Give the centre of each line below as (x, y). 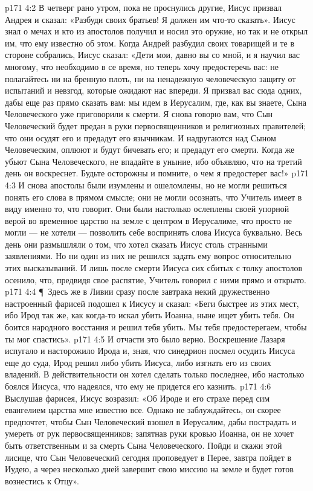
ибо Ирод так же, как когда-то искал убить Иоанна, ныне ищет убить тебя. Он (150, 315)
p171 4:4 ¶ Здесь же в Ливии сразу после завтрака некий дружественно (137, 291)
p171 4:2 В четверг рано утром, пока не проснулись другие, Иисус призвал (144, 7)
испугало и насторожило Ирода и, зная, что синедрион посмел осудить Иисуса (150, 351)
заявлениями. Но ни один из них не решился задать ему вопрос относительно (148, 256)
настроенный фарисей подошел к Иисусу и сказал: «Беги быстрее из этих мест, (152, 303)
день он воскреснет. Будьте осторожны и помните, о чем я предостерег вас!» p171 (157, 173)
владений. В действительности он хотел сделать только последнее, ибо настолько (155, 374)
